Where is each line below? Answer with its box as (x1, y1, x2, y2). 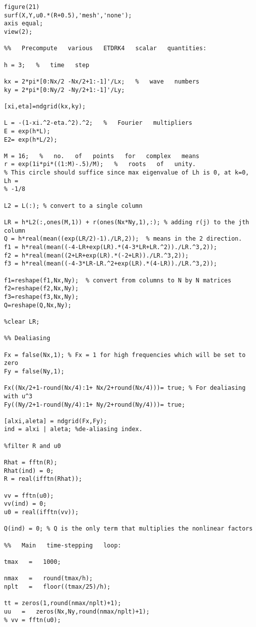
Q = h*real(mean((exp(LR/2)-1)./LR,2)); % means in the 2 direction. (4, 235, 242, 243)
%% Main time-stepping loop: (4, 541, 122, 549)
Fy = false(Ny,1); (4, 367, 64, 375)
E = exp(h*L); (4, 127, 51, 135)
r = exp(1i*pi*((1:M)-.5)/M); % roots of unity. (4, 161, 196, 168)
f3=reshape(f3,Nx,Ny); (4, 293, 79, 300)
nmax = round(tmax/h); (4, 575, 93, 582)
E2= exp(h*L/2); (4, 136, 58, 143)
